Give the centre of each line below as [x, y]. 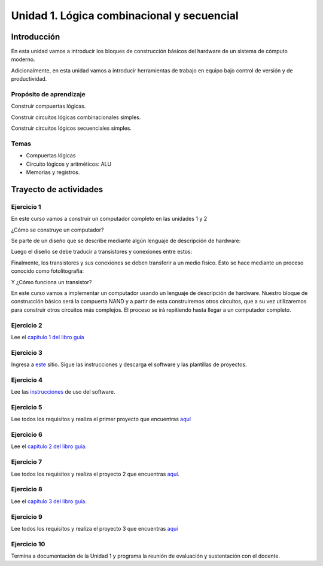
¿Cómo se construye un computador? [57, 230]
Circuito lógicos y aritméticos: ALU [69, 164]
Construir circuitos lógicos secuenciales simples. [71, 128]
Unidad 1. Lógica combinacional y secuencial [125, 16]
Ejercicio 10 [28, 544]
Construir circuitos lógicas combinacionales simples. [76, 117]
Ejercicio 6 [27, 435]
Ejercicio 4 [27, 380]
